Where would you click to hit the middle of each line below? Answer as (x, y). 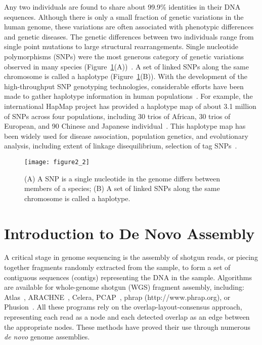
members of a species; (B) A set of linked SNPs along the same (122, 188)
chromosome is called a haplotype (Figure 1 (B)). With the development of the (126, 76)
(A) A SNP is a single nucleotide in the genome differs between (122, 178)
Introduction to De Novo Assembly (129, 233)
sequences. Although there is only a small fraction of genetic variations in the (124, 16)
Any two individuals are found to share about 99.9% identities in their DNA (122, 7)
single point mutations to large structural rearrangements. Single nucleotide (121, 46)
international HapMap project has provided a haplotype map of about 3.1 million (130, 106)
